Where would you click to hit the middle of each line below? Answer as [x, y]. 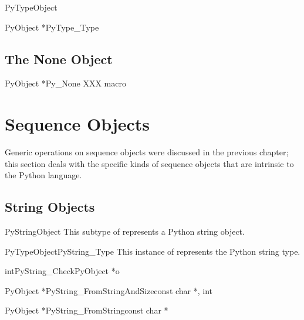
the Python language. [43, 175]
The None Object [59, 59]
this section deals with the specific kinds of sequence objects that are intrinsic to [149, 163]
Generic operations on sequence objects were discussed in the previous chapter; [147, 152]
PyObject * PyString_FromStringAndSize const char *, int [109, 290]
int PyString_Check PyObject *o [62, 271]
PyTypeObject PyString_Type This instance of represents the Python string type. [153, 251]
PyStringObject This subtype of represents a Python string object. [125, 231]
